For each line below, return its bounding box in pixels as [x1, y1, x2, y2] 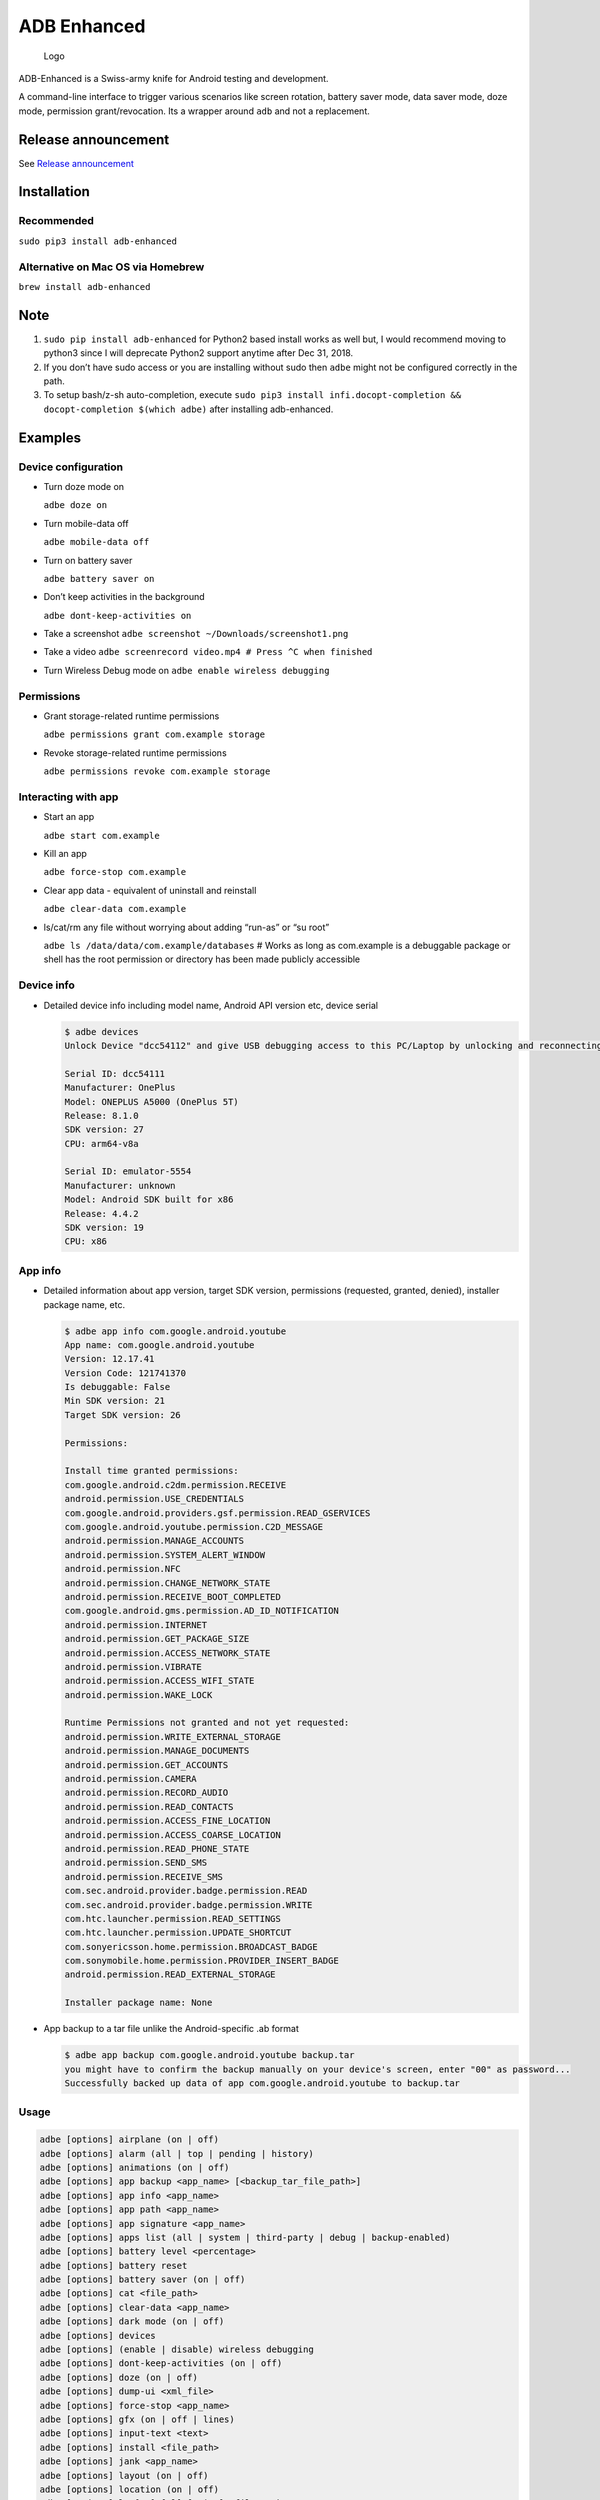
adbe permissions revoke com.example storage [43, 766, 271, 777]
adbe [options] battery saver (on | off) [39, 2274, 246, 2285]
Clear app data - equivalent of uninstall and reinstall [43, 884, 257, 896]
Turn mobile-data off [43, 517, 129, 529]
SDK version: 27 [64, 1124, 145, 1135]
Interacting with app [18, 790, 119, 804]
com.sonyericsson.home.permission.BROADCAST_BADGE [64, 1941, 319, 1952]
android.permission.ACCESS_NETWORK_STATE [64, 1647, 271, 1659]
